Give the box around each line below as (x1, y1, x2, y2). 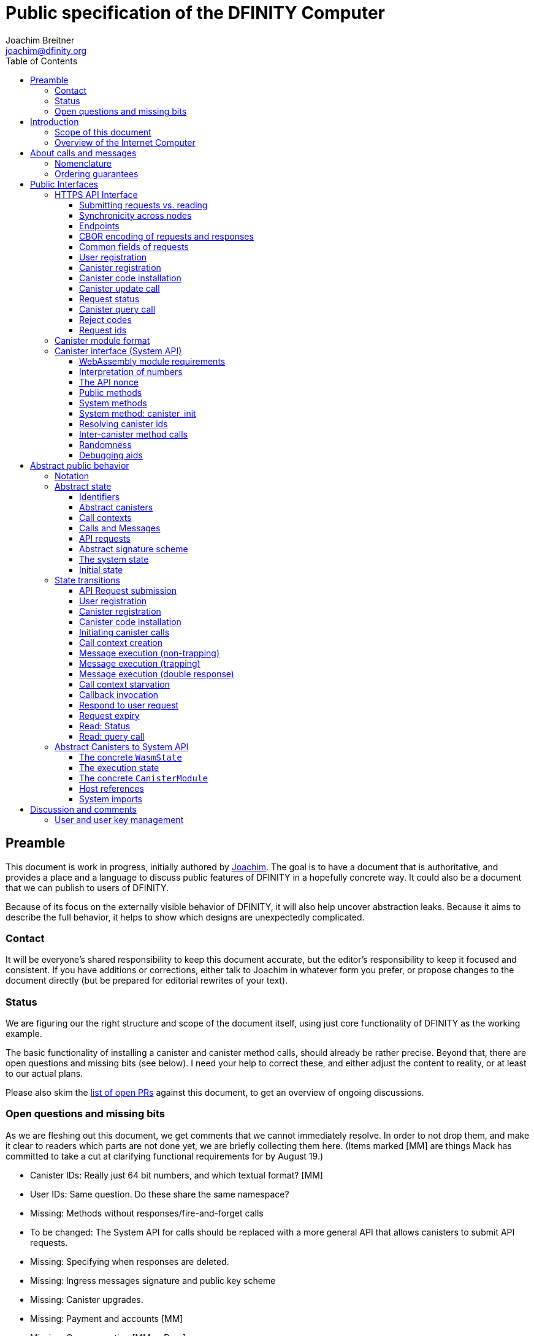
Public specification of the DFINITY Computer (6, 2, 385, 23)
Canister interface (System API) (55, 345, 182, 356)
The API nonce (79, 376, 139, 387)
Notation (55, 470, 90, 481)
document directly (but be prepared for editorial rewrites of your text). (6, 975, 288, 986)
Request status (79, 293, 140, 304)
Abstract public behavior (30, 460, 129, 471)
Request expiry (79, 710, 140, 721)
